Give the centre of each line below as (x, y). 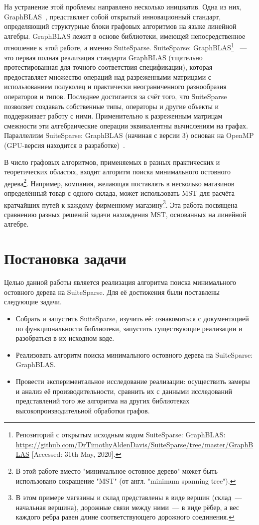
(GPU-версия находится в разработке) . (65, 145)
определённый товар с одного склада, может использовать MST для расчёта (119, 193)
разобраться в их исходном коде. (65, 338)
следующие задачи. (33, 302)
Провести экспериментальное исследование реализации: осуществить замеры (133, 381)
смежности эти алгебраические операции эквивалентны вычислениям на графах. (126, 125)
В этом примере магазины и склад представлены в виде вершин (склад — (129, 497)
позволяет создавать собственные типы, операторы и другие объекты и (112, 106)
